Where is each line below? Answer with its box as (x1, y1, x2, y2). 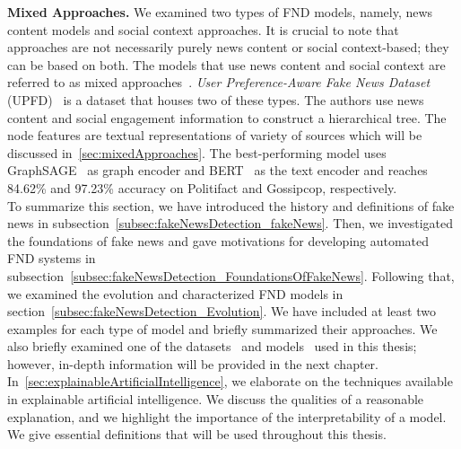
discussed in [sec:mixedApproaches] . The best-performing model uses (7, 143, 387, 162)
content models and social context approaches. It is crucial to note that (7, 20, 399, 39)
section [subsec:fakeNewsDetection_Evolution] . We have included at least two (7, 302, 436, 321)
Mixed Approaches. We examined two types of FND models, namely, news (7, 3, 433, 21)
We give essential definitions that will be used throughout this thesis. (7, 425, 387, 444)
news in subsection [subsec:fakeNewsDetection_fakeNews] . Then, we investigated (7, 214, 453, 233)
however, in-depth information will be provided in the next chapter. (7, 354, 378, 373)
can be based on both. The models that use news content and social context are (7, 55, 446, 74)
